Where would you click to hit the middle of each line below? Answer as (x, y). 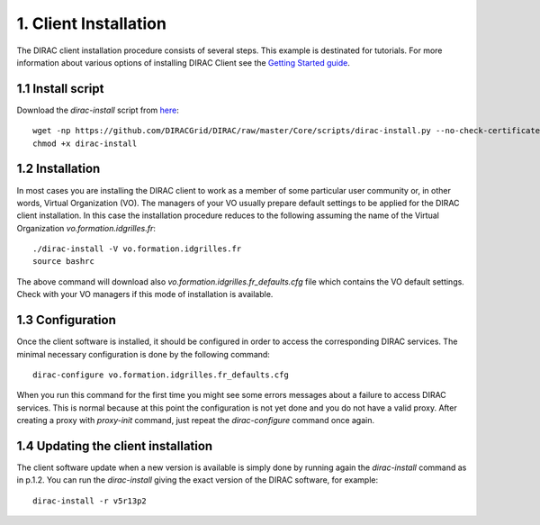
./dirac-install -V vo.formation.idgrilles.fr (137, 249)
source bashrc (63, 262)
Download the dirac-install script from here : (98, 110)
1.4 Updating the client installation (115, 446)
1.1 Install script (60, 89)
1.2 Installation (58, 169)
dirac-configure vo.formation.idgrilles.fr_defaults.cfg (161, 375)
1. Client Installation (91, 23)
